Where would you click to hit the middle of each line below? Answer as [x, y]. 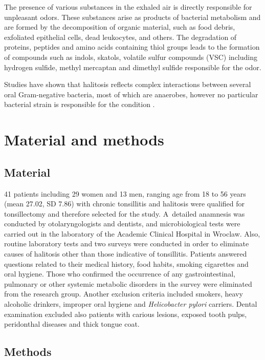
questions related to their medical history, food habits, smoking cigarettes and [126, 263]
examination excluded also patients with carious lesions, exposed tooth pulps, [126, 314]
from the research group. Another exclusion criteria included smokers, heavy [124, 294]
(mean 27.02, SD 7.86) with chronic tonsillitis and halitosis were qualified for [125, 204]
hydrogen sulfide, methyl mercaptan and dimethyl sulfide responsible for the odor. [133, 67]
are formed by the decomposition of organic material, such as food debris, [120, 27]
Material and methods [84, 140]
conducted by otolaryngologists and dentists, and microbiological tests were [122, 224]
